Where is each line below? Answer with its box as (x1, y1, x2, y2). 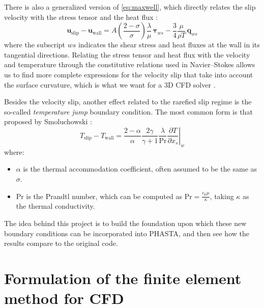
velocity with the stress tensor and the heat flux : (4, 11, 158, 22)
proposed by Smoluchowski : (4, 116, 92, 127)
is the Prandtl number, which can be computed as (26, 190, 182, 201)
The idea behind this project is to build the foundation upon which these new (4, 217, 247, 228)
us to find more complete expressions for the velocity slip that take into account (4, 69, 253, 79)
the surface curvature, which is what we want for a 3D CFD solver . (4, 79, 216, 90)
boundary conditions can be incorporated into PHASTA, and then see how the (4, 228, 249, 238)
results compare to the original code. (4, 238, 118, 248)
